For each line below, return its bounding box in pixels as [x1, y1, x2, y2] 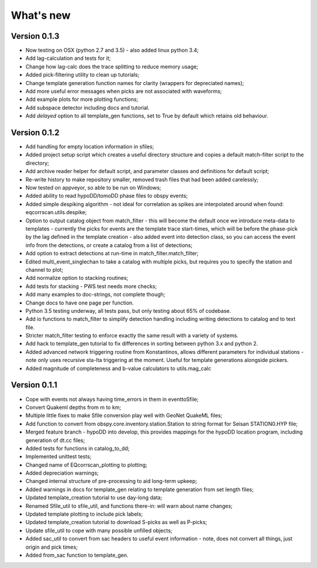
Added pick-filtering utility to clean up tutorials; [25, 71, 140, 79]
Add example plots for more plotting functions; [25, 96, 139, 103]
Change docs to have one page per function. [25, 299, 134, 306]
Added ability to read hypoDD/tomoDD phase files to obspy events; [25, 192, 188, 200]
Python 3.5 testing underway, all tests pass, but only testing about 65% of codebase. [25, 307, 231, 314]
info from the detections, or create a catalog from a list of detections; [25, 241, 193, 249]
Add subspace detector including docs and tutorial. [25, 104, 150, 111]
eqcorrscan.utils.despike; [25, 209, 87, 216]
